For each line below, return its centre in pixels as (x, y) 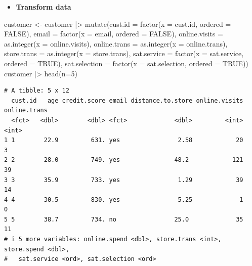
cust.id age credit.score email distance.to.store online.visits (127, 100)
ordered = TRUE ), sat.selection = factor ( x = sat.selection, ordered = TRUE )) (126, 63)
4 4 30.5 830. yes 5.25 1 (124, 199)
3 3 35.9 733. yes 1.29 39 (124, 180)
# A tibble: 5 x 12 (37, 91)
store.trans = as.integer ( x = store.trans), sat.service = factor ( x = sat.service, (124, 53)
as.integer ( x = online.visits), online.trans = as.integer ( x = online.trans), (116, 43)
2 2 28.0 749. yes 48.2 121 (124, 160)
